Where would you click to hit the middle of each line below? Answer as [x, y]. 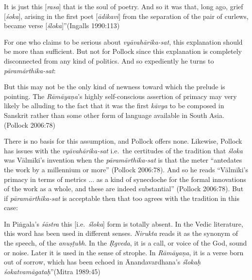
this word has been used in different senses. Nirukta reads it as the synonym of [121, 233]
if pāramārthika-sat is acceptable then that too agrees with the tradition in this [122, 198]
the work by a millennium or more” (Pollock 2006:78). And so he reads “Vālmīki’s [126, 169]
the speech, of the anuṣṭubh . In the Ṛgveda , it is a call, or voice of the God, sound [126, 243]
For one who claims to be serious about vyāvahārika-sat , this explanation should [123, 41]
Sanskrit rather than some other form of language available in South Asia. [114, 115]
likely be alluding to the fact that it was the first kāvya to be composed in [114, 106]
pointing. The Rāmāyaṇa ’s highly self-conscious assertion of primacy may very [120, 96]
